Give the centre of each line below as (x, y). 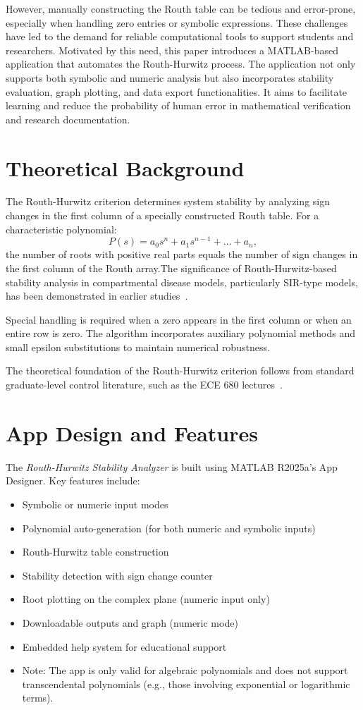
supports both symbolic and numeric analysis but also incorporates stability (170, 77)
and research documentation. (68, 119)
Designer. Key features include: (73, 481)
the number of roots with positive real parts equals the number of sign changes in (182, 254)
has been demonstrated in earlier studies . (97, 296)
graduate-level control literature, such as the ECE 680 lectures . (144, 385)
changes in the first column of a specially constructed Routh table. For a (162, 215)
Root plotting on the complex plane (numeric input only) (146, 599)
